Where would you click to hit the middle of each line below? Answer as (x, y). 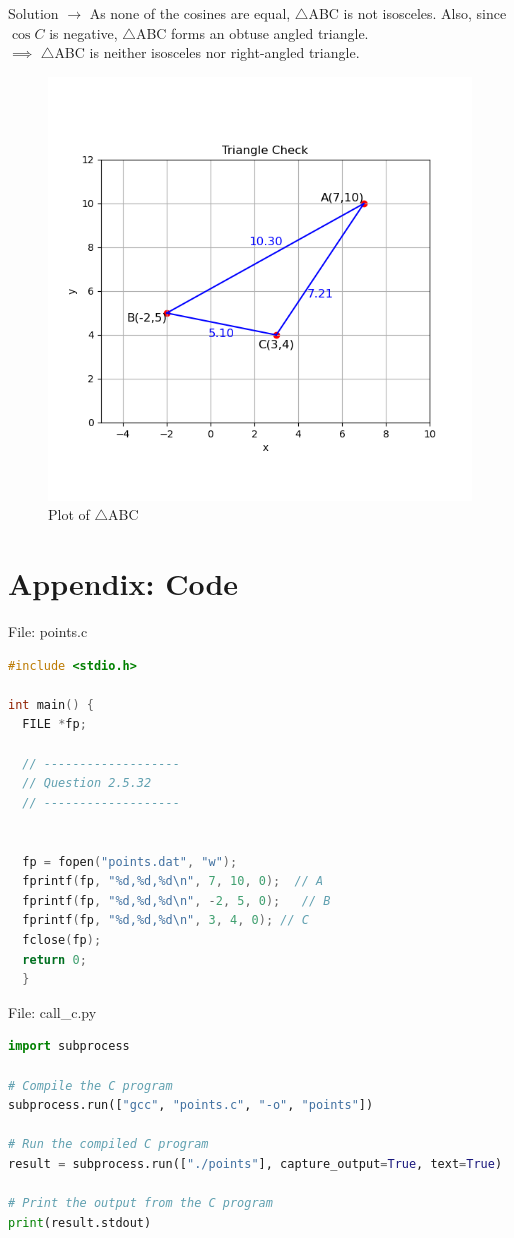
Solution (33, 13)
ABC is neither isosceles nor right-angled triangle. (207, 52)
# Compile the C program (90, 1085)
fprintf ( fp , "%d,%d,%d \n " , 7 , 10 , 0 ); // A (173, 881)
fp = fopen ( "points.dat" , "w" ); (130, 861)
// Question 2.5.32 (87, 783)
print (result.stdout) (80, 1222)
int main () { (51, 704)
